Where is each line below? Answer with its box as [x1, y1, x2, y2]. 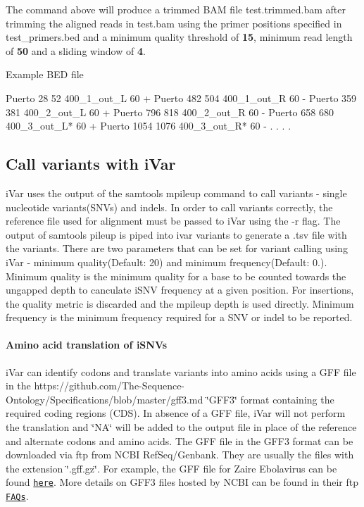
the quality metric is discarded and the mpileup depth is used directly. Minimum [6, 296, 354, 311]
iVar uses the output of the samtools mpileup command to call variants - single [6, 185, 347, 200]
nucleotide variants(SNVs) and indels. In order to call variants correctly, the [6, 199, 333, 214]
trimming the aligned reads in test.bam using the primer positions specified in [6, 15, 342, 30]
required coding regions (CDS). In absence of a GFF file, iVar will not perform [6, 406, 346, 420]
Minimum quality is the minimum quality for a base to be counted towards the [6, 268, 346, 283]
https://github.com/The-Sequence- [34, 378, 185, 393]
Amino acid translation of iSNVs [6, 337, 168, 352]
